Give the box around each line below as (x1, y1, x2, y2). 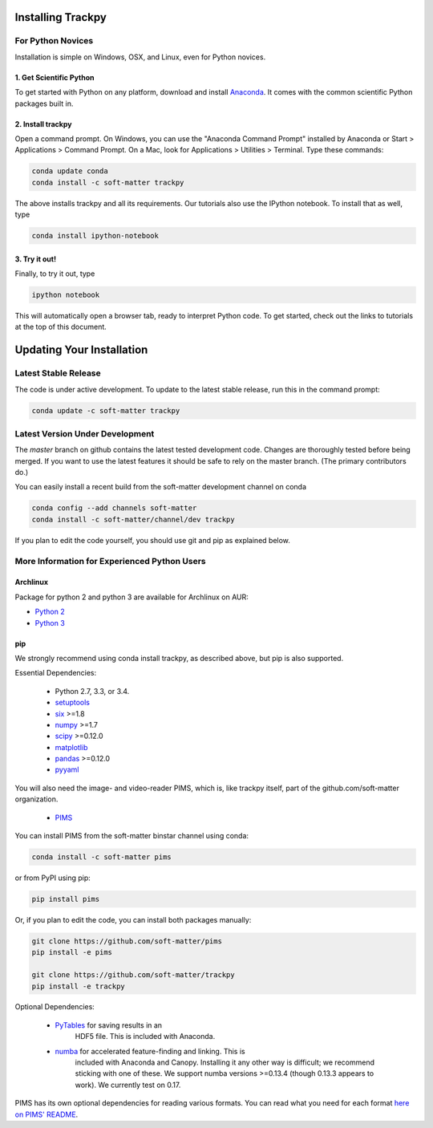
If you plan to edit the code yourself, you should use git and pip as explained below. (14, 535, 290, 545)
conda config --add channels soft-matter (31, 504, 197, 513)
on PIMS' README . (14, 1110, 79, 1119)
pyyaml (55, 765, 79, 774)
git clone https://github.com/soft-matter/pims (31, 936, 222, 946)
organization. (14, 794, 59, 804)
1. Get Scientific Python (14, 72, 95, 82)
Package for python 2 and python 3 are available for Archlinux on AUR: (14, 592, 249, 602)
